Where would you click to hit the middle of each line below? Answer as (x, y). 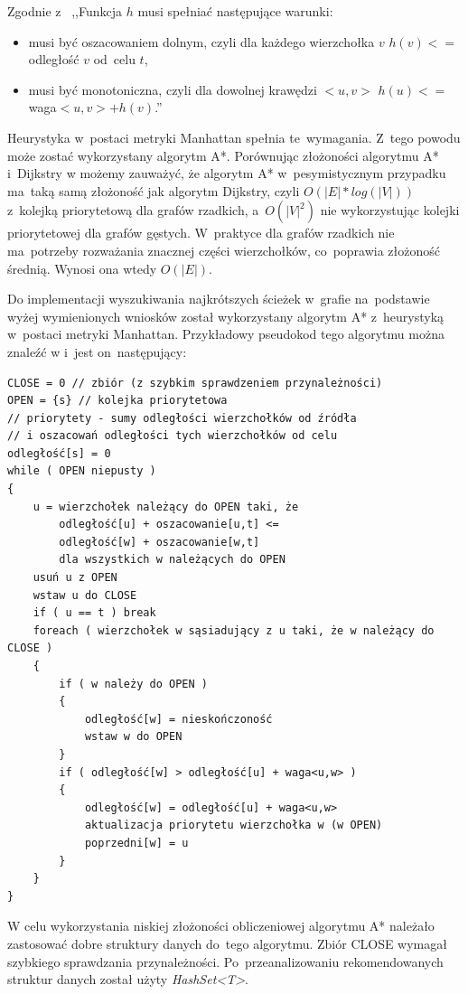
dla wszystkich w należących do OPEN (172, 560)
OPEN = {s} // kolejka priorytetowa (117, 401)
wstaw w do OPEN (133, 737)
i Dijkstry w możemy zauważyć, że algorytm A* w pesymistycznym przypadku (227, 173)
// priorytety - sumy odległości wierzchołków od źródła (182, 418)
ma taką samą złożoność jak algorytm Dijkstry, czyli (154, 190)
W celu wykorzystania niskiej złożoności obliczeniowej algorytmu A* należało (221, 926)
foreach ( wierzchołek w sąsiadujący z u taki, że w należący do (234, 630)
